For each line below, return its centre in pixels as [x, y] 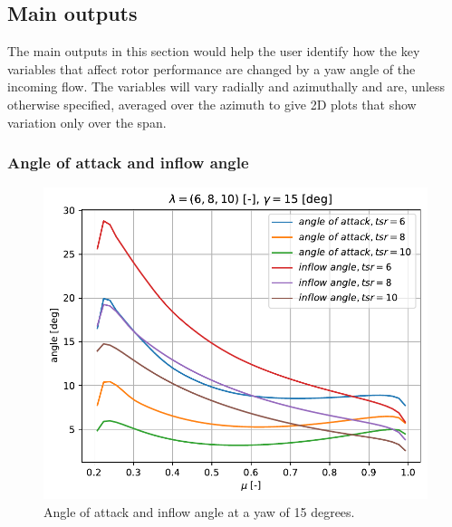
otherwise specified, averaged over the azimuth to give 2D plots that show [212, 104]
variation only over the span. [87, 122]
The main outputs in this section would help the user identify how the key [214, 51]
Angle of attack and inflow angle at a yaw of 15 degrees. [199, 511]
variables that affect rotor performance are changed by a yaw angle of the [212, 68]
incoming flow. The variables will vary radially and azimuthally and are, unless [226, 86]
